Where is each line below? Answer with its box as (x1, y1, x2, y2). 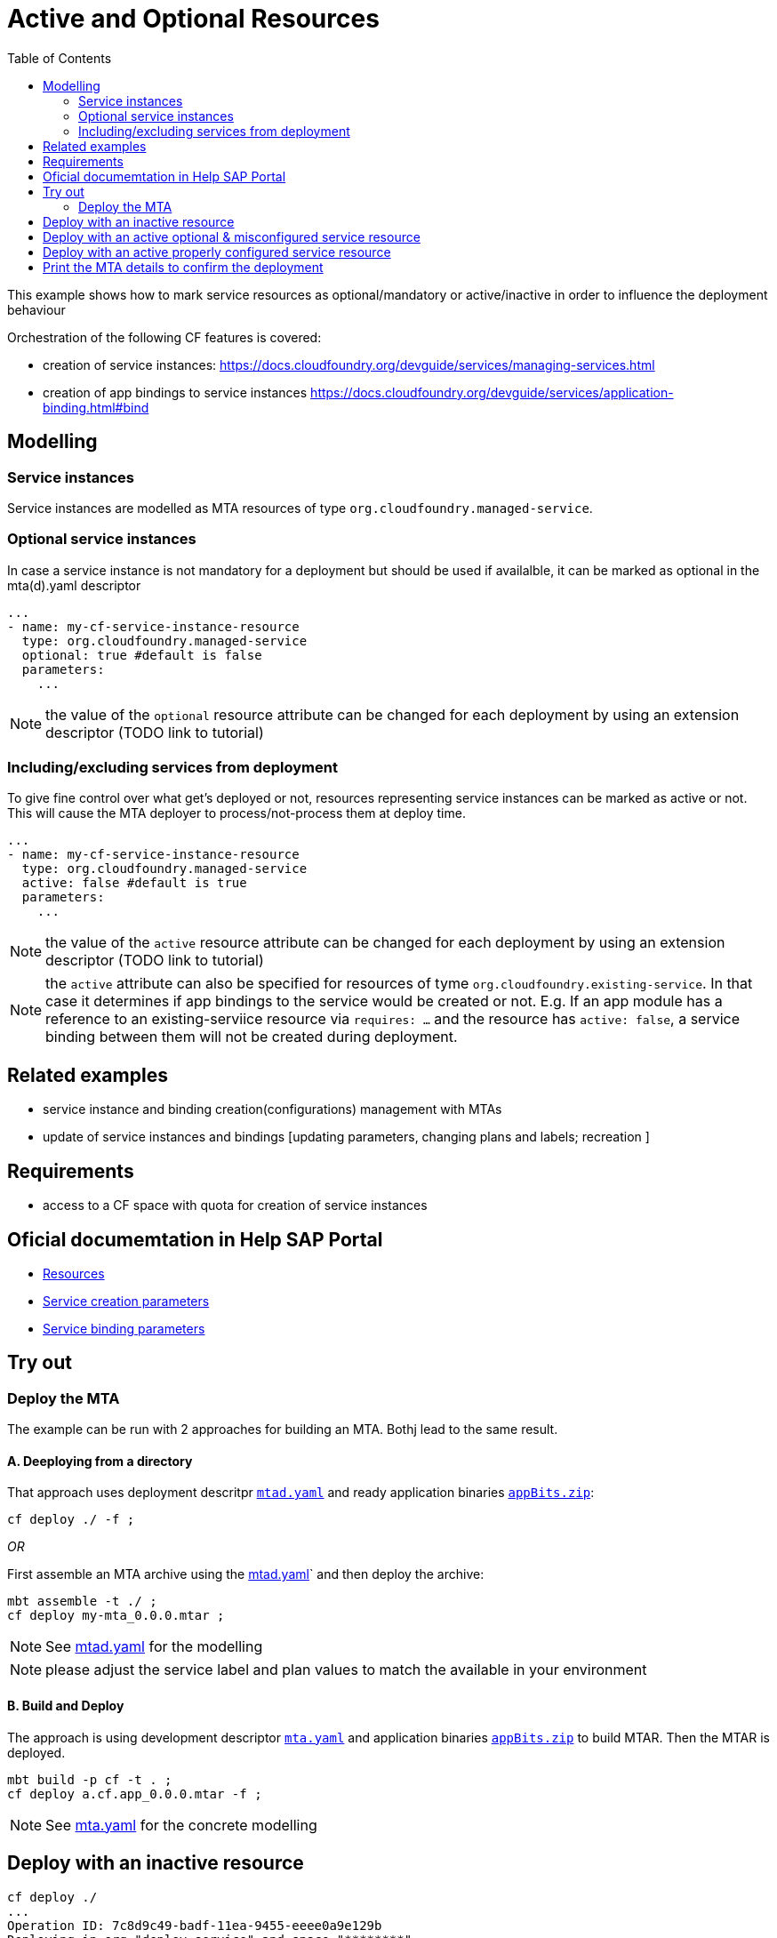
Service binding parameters (43, 1321, 205, 1336)
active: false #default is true (21, 876, 247, 891)
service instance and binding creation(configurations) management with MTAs (43, 1101, 502, 1117)
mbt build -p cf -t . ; (7, 1772, 172, 1787)
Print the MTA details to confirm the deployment (43, 259, 324, 275)
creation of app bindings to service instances (43, 384, 308, 400)
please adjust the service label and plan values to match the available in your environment (45, 1661, 647, 1679)
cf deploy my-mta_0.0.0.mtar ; (7, 1608, 225, 1623)
